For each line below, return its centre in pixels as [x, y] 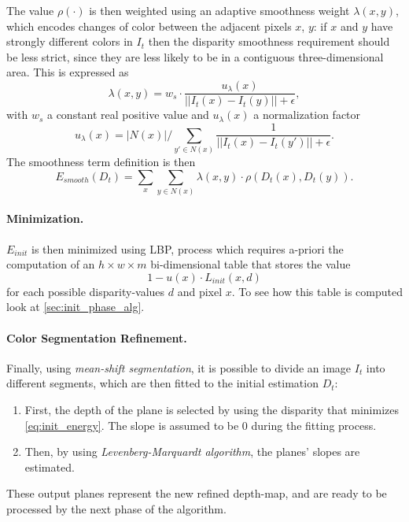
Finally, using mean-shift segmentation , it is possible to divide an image [179, 367]
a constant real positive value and [128, 115]
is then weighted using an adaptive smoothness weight [219, 10]
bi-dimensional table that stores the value [251, 264]
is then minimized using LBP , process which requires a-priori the [188, 248]
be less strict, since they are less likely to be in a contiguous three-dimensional [195, 56]
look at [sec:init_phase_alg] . [76, 307]
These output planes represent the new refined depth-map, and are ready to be [197, 493]
